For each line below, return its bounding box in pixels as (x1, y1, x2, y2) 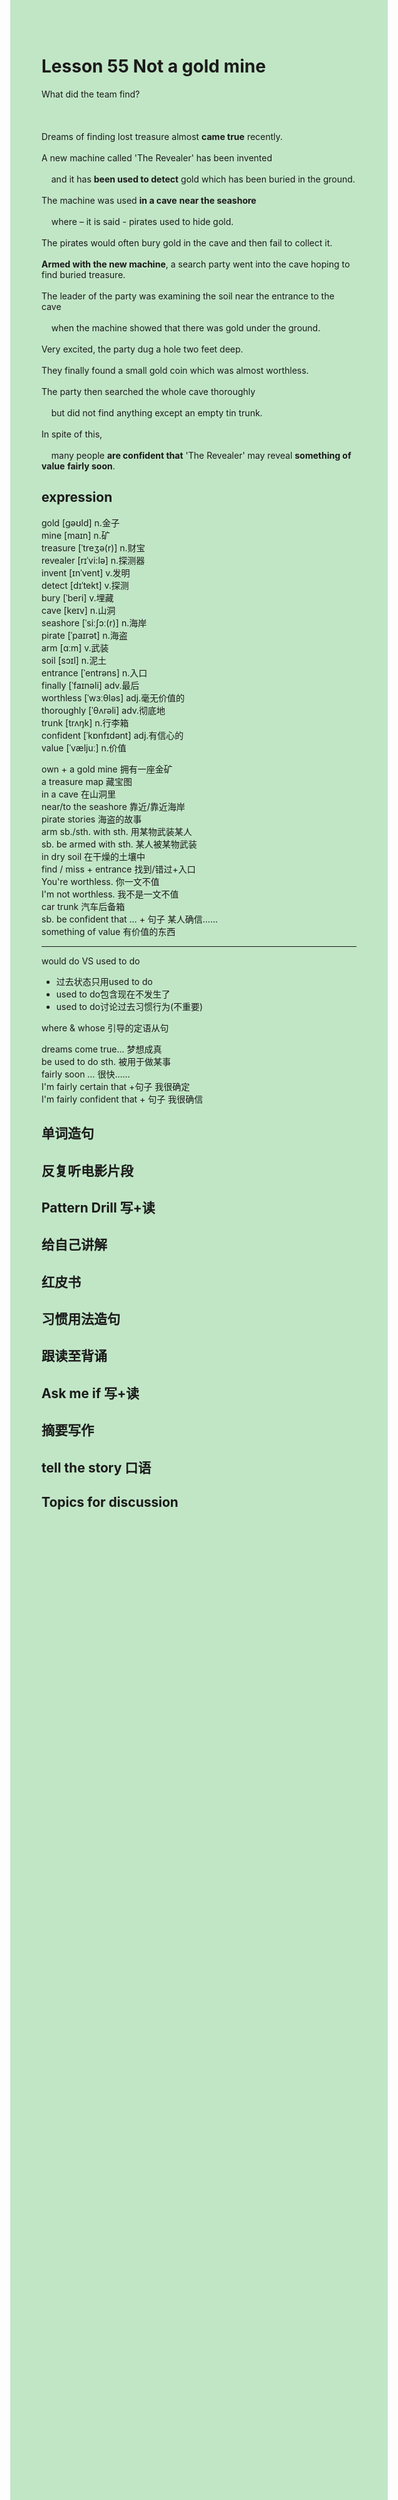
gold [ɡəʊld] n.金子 (41, 516, 120, 529)
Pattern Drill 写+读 (41, 1199, 156, 1216)
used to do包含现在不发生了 (55, 988, 171, 1000)
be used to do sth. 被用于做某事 (41, 1055, 171, 1067)
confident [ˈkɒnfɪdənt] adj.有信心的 (41, 729, 184, 741)
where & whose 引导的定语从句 (41, 1021, 169, 1034)
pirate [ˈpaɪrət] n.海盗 (41, 629, 128, 641)
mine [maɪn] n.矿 (41, 529, 111, 541)
